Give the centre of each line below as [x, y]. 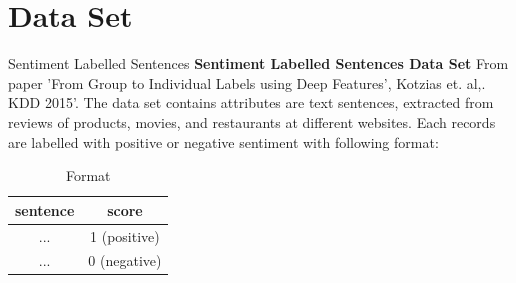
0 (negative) [125, 260]
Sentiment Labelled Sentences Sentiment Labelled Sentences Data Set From [258, 63]
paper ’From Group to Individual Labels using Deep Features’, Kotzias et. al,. [247, 82]
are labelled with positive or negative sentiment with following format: [223, 141]
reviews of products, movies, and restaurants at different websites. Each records [252, 121]
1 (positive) [125, 235]
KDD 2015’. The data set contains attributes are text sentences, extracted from [251, 102]
